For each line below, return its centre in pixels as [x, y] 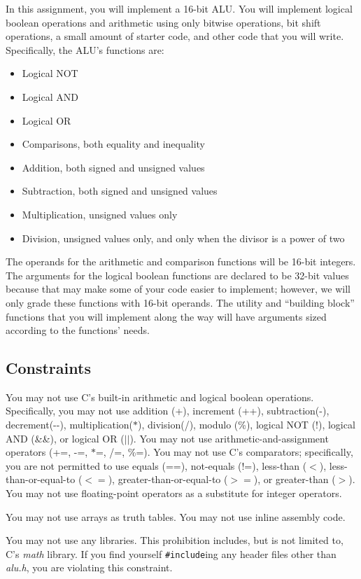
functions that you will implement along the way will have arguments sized [166, 316]
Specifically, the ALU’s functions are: [85, 49]
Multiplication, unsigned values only [100, 214]
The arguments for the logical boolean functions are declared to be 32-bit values [177, 275]
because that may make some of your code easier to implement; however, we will [178, 289]
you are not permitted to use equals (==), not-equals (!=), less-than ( [156, 465]
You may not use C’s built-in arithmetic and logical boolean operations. [160, 397]
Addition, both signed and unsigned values [113, 167]
